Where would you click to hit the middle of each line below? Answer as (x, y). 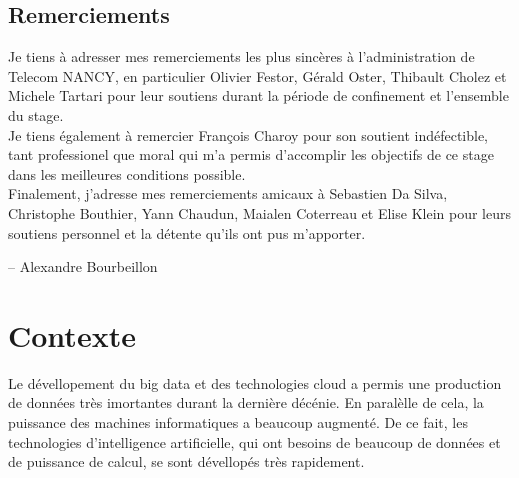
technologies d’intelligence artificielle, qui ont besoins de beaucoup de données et (254, 441)
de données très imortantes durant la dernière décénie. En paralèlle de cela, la (246, 402)
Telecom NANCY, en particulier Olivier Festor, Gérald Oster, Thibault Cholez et (257, 75)
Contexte (72, 334)
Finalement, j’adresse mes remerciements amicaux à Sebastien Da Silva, (228, 193)
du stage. (36, 114)
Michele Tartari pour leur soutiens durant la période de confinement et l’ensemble (258, 95)
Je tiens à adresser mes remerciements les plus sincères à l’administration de (241, 56)
